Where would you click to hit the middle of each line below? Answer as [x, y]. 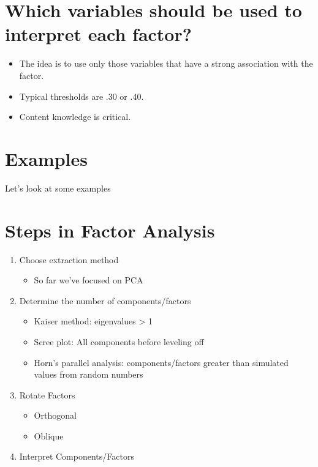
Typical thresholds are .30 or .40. [81, 96]
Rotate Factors [47, 394]
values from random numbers [89, 374]
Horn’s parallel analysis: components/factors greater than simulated [161, 362]
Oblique [49, 435]
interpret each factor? [98, 34]
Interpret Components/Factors [77, 456]
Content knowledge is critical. [75, 117]
